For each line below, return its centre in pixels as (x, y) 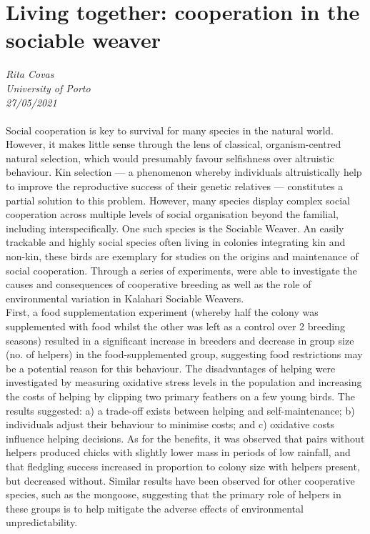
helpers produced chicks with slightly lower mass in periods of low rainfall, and (178, 452)
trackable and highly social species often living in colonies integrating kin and (176, 242)
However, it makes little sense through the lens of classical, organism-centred (174, 144)
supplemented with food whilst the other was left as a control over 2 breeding (175, 326)
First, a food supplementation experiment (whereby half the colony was (162, 312)
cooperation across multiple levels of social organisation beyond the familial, (172, 214)
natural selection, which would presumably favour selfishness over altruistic (170, 158)
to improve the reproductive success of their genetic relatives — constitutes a (175, 186)
